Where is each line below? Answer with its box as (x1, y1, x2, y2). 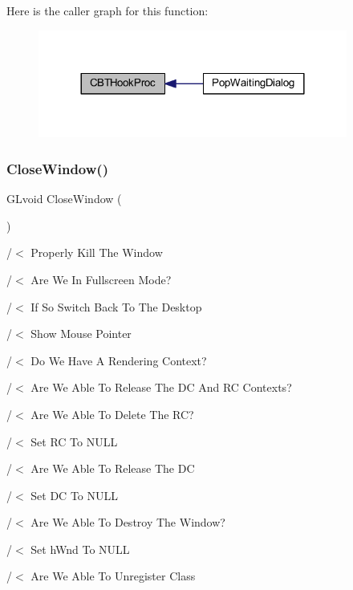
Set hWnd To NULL (30, 540, 130, 557)
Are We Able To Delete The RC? (30, 405, 194, 422)
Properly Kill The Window (30, 244, 163, 261)
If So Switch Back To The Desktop (30, 298, 202, 315)
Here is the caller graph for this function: (6, 2, 209, 18)
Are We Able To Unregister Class (30, 568, 196, 584)
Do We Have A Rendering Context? (30, 352, 207, 368)
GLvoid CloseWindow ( (6, 190, 122, 207)
